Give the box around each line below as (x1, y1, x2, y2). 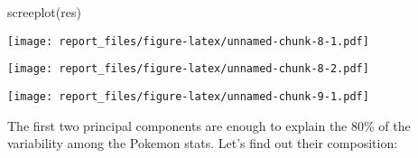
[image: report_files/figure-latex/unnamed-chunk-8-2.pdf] (7, 62, 369, 76)
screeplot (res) (7, 3, 81, 21)
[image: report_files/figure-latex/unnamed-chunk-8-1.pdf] (7, 34, 369, 48)
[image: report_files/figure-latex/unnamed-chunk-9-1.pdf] (7, 89, 369, 103)
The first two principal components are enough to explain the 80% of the (7, 116, 411, 135)
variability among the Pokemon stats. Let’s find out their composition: (7, 134, 398, 153)
